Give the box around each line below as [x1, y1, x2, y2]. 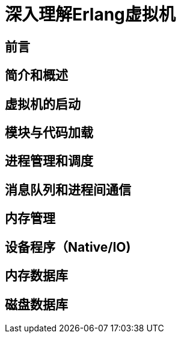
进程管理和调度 [5, 153, 93, 169]
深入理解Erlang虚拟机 [5, 4, 176, 25]
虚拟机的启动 [5, 96, 81, 112]
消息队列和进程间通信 [5, 182, 131, 197]
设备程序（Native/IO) [5, 239, 131, 255]
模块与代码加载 [5, 125, 93, 141]
